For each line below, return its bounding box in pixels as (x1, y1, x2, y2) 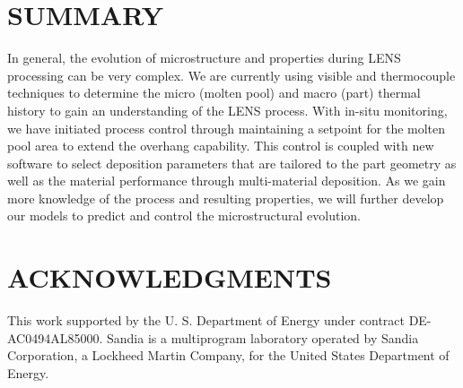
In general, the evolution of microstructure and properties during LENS (7, 48, 401, 67)
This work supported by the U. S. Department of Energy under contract (7, 311, 405, 330)
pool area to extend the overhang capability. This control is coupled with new (7, 136, 434, 155)
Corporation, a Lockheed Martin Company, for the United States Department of (7, 346, 450, 365)
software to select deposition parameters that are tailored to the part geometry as (7, 153, 457, 172)
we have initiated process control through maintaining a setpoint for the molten (7, 118, 446, 137)
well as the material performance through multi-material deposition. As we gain (7, 171, 446, 190)
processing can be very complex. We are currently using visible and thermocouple (7, 65, 456, 84)
